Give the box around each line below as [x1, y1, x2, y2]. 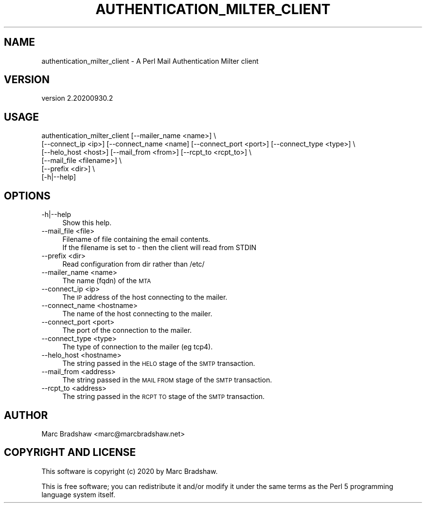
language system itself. [41, 490, 115, 499]
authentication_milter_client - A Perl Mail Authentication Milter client [41, 56, 259, 65]
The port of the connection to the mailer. [62, 326, 192, 335]
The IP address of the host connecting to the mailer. [62, 293, 228, 302]
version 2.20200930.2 [41, 94, 113, 103]
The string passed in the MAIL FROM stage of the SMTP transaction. [62, 376, 272, 384]
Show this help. [62, 218, 112, 227]
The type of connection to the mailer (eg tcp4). [62, 343, 213, 351]
